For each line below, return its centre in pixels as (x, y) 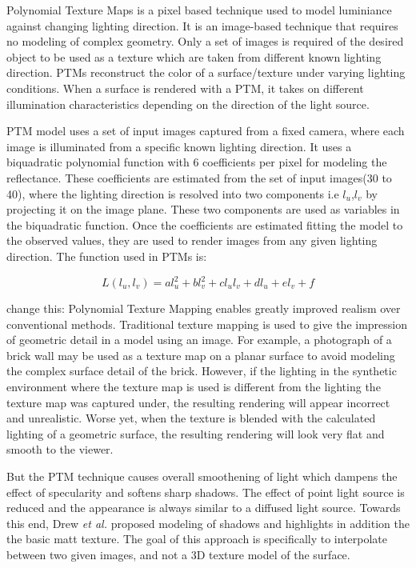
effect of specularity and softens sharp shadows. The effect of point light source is (206, 492)
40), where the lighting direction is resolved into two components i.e (173, 193)
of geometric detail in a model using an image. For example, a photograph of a (199, 340)
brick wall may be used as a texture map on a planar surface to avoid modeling (201, 355)
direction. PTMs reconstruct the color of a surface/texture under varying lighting (206, 72)
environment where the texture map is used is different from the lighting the (194, 386)
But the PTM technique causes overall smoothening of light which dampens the (202, 476)
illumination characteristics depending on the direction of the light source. (188, 104)
